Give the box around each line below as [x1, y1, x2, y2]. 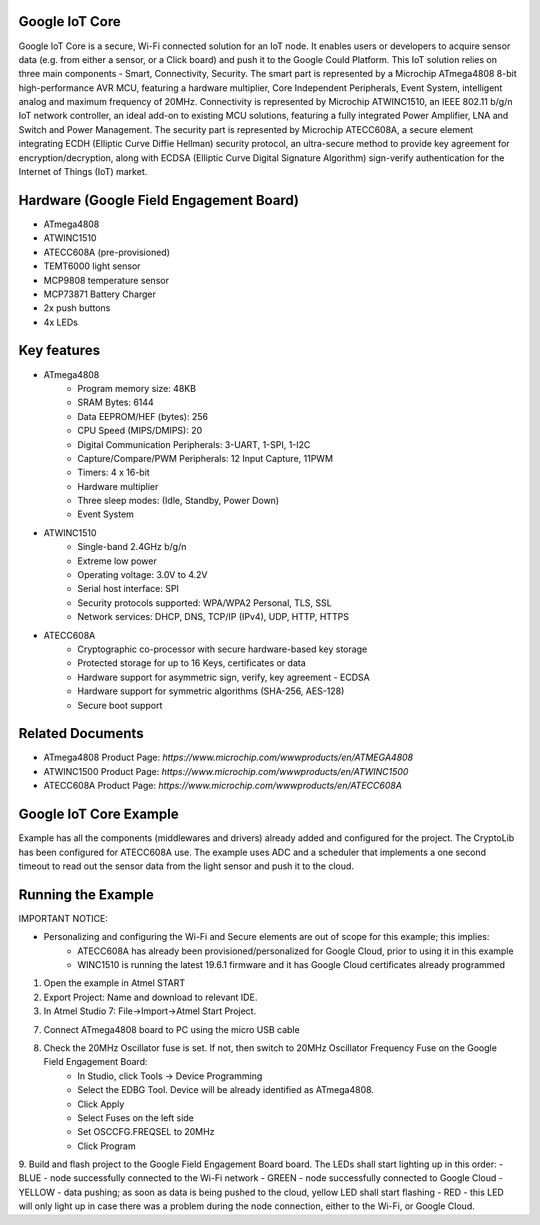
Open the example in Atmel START [43, 977, 186, 989]
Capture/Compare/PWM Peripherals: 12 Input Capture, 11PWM [77, 452, 334, 464]
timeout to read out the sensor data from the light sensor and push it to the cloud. [18, 860, 355, 872]
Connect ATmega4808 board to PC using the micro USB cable [43, 1023, 300, 1035]
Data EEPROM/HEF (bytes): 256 [77, 410, 209, 422]
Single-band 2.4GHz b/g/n [77, 541, 187, 553]
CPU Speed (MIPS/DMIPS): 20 [77, 425, 203, 437]
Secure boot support [77, 699, 163, 711]
